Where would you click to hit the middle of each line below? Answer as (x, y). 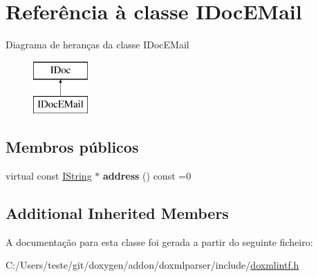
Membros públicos (72, 147)
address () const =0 (147, 176)
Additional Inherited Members (117, 213)
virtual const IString (49, 176)
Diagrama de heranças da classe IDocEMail (97, 45)
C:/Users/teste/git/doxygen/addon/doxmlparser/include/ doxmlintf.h (152, 265)
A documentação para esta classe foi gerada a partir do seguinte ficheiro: (159, 241)
